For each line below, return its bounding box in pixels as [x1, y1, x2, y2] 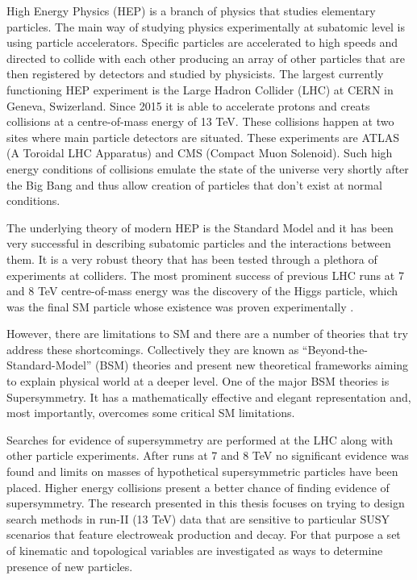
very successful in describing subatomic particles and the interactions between [6, 235, 391, 252]
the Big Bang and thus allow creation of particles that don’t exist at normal [6, 176, 382, 193]
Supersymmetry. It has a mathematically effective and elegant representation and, [6, 388, 411, 405]
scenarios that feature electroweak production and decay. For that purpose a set [6, 526, 401, 543]
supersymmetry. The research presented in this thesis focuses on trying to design [6, 494, 405, 511]
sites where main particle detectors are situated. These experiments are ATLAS [6, 128, 399, 145]
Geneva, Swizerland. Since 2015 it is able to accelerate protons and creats [6, 97, 370, 114]
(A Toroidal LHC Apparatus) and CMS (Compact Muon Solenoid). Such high [6, 144, 393, 161]
